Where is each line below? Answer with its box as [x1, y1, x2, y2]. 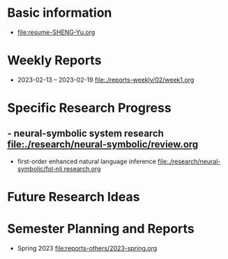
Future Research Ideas [7, 189, 140, 205]
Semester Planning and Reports [7, 221, 195, 237]
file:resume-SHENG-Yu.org [17, 28, 96, 36]
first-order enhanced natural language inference [17, 157, 157, 165]
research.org [63, 164, 101, 172]
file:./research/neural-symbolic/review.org [7, 138, 199, 151]
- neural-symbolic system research [7, 128, 164, 140]
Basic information [7, 5, 112, 21]
